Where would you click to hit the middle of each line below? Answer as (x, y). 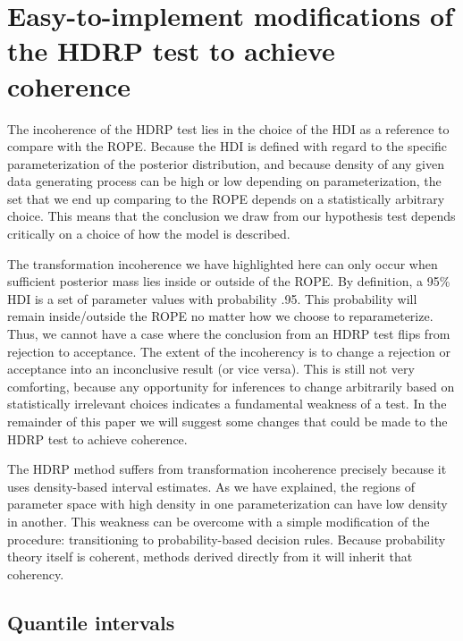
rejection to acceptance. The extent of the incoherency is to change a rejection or (229, 351)
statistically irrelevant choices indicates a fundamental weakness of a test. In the (227, 404)
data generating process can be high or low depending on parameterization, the (224, 181)
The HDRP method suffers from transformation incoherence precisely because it (227, 469)
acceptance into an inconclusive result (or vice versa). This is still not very (211, 369)
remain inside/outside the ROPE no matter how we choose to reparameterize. (220, 316)
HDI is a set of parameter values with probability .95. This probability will (212, 298)
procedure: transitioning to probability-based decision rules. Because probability (227, 539)
